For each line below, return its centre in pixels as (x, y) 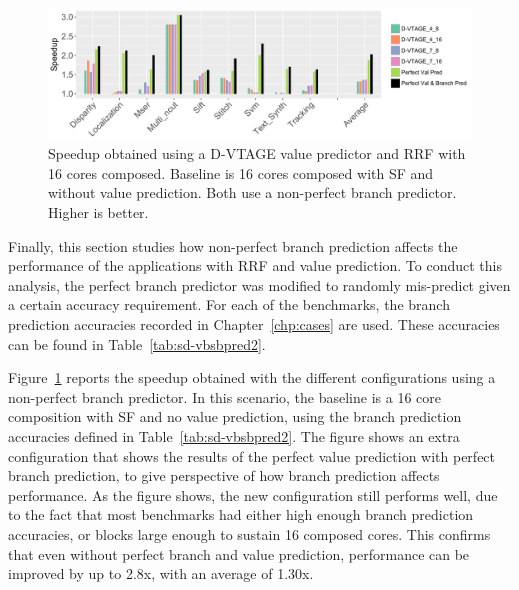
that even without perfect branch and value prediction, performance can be (239, 553)
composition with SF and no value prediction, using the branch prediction (235, 416)
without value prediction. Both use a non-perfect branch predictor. (252, 192)
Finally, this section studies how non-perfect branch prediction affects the (233, 245)
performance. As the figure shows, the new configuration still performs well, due (253, 494)
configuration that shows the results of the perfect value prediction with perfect (252, 455)
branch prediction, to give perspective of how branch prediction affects (224, 475)
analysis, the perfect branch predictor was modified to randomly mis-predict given (259, 284)
